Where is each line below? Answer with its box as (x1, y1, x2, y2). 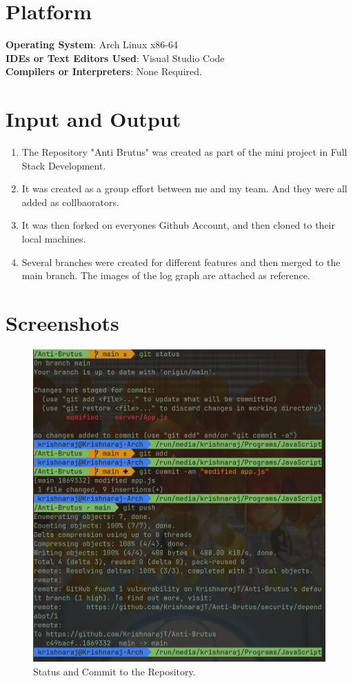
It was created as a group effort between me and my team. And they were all (21, 181, 347, 196)
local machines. (21, 232, 86, 245)
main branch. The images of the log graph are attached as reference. (21, 268, 310, 283)
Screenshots (6, 308, 119, 336)
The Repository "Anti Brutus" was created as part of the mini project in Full (21, 145, 347, 159)
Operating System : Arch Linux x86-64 (6, 37, 179, 52)
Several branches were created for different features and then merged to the (21, 254, 341, 269)
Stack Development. (21, 158, 106, 172)
